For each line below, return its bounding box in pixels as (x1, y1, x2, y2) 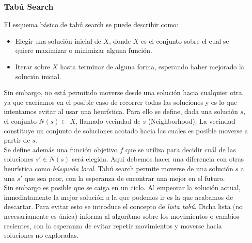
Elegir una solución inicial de (15, 35, 101, 46)
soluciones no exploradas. (4, 230, 79, 240)
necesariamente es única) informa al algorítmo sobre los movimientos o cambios (4, 211, 239, 221)
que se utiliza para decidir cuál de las (125, 144, 236, 154)
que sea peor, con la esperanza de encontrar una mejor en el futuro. (24, 173, 225, 183)
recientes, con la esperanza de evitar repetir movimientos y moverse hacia (4, 220, 222, 230)
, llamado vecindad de (75, 115, 141, 126)
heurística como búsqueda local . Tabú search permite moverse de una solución (4, 163, 233, 173)
